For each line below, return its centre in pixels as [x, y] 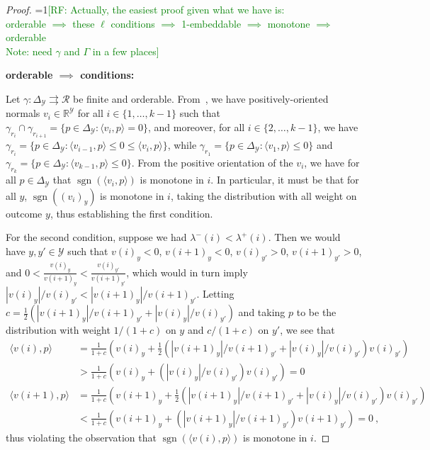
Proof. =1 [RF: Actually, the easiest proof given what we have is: [145, 9]
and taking [262, 312]
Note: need [29, 51]
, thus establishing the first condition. [131, 213]
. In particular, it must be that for [285, 180]
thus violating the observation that [81, 437]
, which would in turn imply [187, 272]
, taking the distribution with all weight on [264, 195]
